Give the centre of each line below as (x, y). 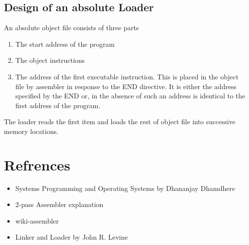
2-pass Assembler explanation (59, 204)
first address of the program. (58, 105)
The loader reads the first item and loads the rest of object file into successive (120, 122)
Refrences (37, 164)
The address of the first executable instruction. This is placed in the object (127, 76)
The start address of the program (65, 44)
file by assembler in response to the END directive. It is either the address (126, 86)
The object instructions (50, 60)
